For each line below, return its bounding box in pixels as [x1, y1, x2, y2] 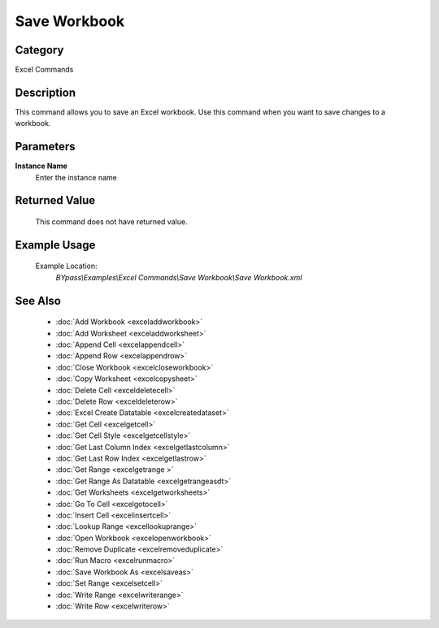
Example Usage [15, 238, 96, 252]
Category [15, 43, 64, 57]
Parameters [15, 140, 76, 154]
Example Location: [35, 261, 98, 271]
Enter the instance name [35, 172, 117, 182]
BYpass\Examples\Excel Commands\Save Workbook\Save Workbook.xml [55, 272, 302, 282]
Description [15, 85, 76, 99]
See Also [15, 293, 61, 308]
